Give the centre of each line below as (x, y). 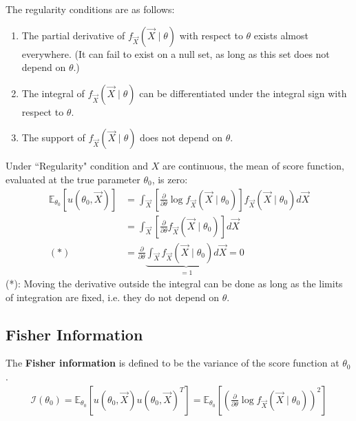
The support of (53, 137)
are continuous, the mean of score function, (253, 166)
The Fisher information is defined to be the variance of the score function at (172, 363)
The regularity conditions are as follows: (90, 9)
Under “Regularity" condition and (77, 166)
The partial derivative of (73, 35)
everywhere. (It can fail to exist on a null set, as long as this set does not (176, 53)
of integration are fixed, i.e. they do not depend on (113, 297)
